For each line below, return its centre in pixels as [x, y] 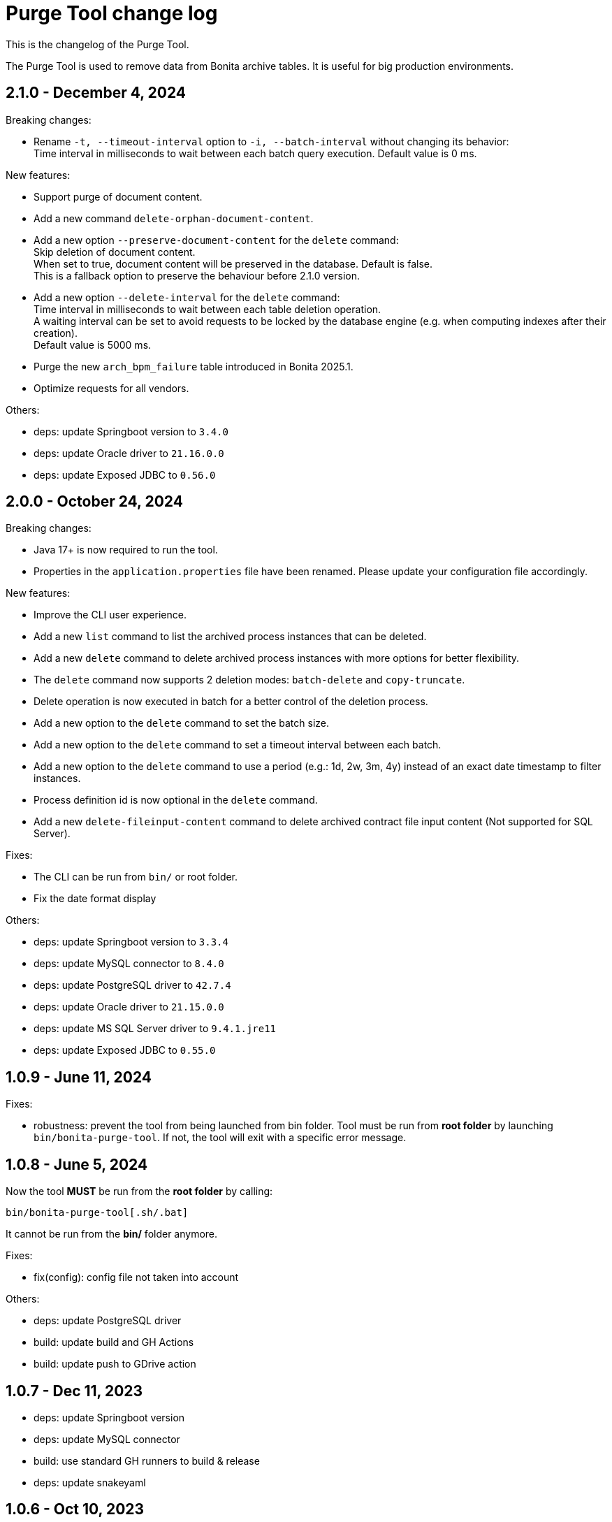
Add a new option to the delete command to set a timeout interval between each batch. [238, 745]
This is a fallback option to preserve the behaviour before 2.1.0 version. [197, 275]
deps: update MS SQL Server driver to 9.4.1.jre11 [155, 1029]
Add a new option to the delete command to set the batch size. [182, 723]
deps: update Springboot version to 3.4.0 [131, 431]
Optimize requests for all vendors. [111, 388]
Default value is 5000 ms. [93, 345]
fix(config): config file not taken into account [136, 1277]
